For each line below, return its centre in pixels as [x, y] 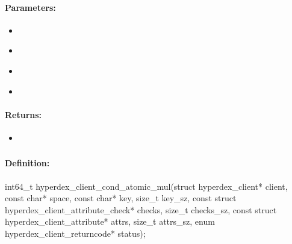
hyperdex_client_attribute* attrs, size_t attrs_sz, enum [110, 221]
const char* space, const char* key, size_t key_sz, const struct [121, 198]
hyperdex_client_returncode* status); [75, 233]
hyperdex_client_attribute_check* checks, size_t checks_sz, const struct [141, 209]
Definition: [27, 163]
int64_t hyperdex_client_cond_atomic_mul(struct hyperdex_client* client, [146, 186]
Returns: [23, 114]
